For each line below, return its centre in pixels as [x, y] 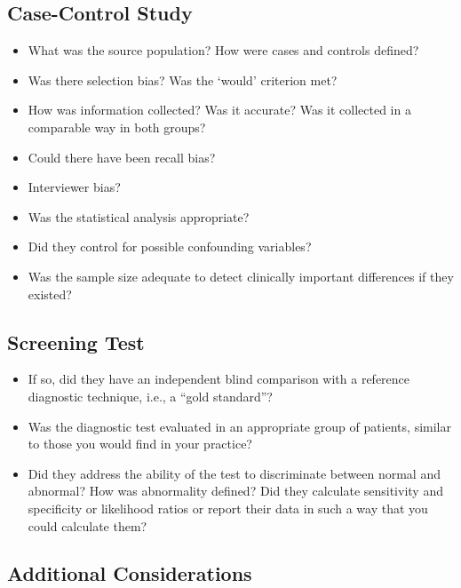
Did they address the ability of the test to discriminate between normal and [234, 473]
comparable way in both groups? [117, 127]
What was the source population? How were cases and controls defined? [223, 50]
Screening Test [76, 342]
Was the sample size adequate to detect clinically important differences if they [241, 276]
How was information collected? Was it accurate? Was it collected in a [219, 110]
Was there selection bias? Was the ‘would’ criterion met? [183, 79]
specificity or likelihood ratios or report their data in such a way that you [228, 508]
